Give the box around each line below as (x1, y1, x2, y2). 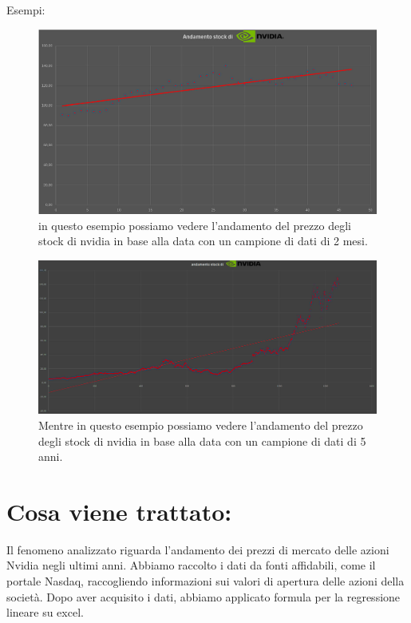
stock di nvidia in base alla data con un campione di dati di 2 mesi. (38, 232, 368, 249)
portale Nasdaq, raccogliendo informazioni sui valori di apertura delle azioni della (6, 573, 405, 589)
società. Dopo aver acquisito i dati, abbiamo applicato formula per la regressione (6, 588, 401, 605)
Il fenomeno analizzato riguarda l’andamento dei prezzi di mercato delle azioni (6, 541, 389, 558)
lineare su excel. (6, 604, 84, 621)
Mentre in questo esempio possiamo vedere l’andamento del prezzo (38, 416, 363, 433)
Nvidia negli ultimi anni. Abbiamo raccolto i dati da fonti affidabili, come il (6, 557, 376, 573)
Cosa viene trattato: (6, 494, 232, 527)
